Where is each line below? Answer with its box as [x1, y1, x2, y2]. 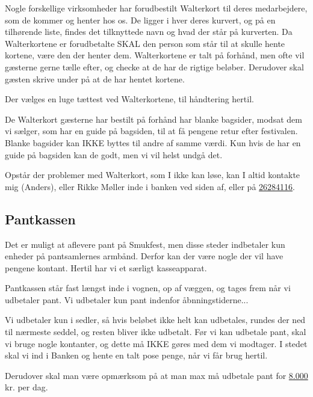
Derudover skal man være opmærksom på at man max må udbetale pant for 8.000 [5, 369, 308, 381]
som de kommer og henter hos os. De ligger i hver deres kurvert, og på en [5, 13, 276, 26]
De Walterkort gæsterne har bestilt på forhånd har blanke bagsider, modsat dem [5, 112, 302, 125]
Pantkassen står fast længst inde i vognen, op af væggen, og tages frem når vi [5, 282, 291, 294]
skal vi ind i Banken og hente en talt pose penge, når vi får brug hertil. [5, 349, 268, 362]
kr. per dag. [5, 381, 48, 393]
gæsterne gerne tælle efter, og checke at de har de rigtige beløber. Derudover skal [5, 60, 304, 73]
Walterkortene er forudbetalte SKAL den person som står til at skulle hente [5, 37, 285, 49]
